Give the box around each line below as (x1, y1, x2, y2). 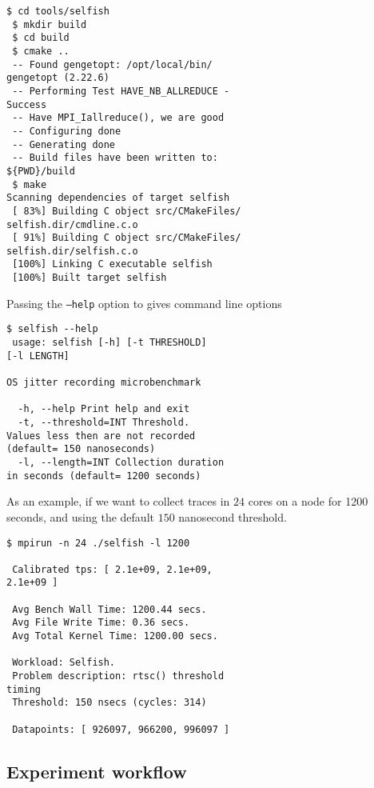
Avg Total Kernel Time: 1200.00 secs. (12, 630, 218, 642)
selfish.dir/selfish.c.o (6, 245, 138, 257)
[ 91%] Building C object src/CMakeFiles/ (12, 232, 241, 244)
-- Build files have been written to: (12, 152, 218, 164)
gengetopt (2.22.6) (6, 72, 109, 84)
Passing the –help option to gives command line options (6, 294, 282, 311)
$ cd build (12, 32, 70, 44)
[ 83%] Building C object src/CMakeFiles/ (12, 205, 241, 217)
